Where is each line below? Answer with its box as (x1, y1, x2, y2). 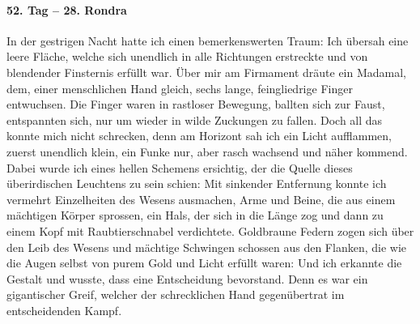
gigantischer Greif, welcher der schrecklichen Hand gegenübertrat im (6, 286, 345, 303)
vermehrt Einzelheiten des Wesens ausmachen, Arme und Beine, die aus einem (6, 190, 396, 207)
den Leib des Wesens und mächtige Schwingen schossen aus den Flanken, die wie (6, 238, 406, 255)
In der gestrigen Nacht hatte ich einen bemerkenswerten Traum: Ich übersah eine (6, 32, 409, 49)
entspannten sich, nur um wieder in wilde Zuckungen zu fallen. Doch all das (6, 111, 383, 128)
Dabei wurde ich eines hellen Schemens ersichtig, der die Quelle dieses (6, 159, 353, 176)
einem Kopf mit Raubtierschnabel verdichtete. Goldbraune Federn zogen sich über (6, 222, 414, 239)
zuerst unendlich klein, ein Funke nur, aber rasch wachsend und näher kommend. (6, 143, 408, 160)
